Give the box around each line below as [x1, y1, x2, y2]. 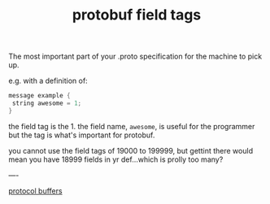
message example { [8, 92, 71, 100]
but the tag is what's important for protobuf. [8, 130, 155, 140]
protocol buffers [8, 185, 63, 196]
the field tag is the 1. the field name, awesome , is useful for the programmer [8, 121, 255, 131]
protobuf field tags [72, 6, 202, 24]
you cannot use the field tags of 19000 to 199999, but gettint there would [8, 145, 254, 155]
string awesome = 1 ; [11, 99, 82, 107]
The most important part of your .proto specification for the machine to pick [8, 51, 263, 62]
